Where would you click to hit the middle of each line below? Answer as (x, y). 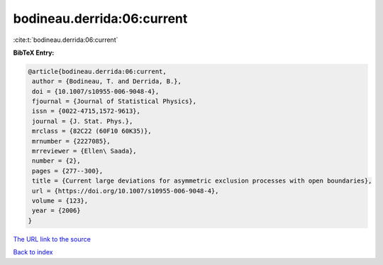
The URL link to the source (52, 239)
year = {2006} (56, 211)
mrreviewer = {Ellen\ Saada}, (85, 151)
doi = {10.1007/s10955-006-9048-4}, (96, 91)
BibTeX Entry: (34, 53)
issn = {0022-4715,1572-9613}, (87, 111)
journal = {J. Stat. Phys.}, (83, 121)
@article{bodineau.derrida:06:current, (97, 71)
